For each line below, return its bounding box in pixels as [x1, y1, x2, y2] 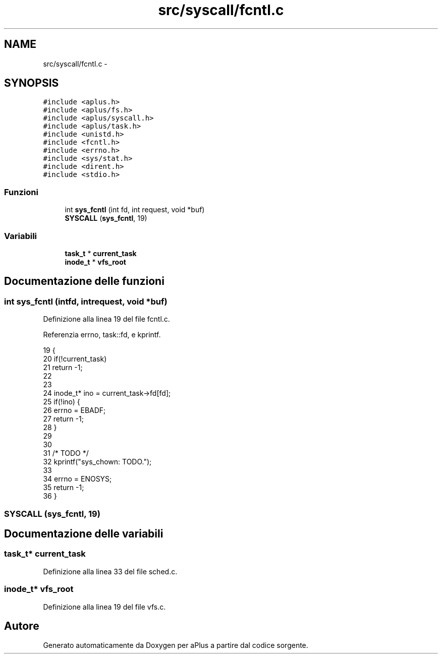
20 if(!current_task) [43, 354, 107, 364]
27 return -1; [43, 414, 84, 424]
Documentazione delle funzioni [4, 275, 164, 288]
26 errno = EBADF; [43, 406, 106, 415]
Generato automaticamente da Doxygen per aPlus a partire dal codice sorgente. [43, 641, 308, 650]
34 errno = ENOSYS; [43, 474, 112, 484]
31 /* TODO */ [43, 449, 89, 458]
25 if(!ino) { [43, 397, 80, 406]
